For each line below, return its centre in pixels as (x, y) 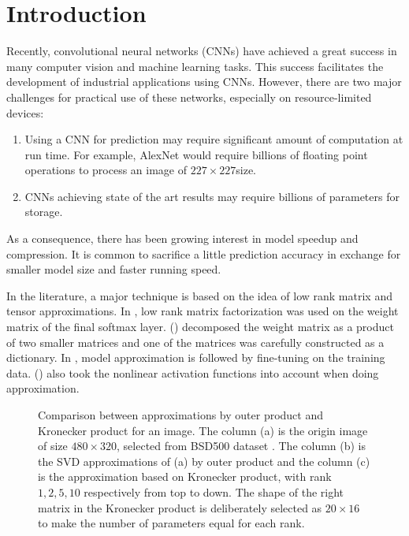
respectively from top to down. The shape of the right (214, 491)
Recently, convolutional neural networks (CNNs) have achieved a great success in (202, 51)
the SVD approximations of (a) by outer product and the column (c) (204, 461)
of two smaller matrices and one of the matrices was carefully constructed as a (195, 342)
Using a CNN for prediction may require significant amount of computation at (214, 139)
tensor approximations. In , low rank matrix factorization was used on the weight (203, 311)
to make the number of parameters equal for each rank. (171, 523)
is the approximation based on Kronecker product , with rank (185, 476)
